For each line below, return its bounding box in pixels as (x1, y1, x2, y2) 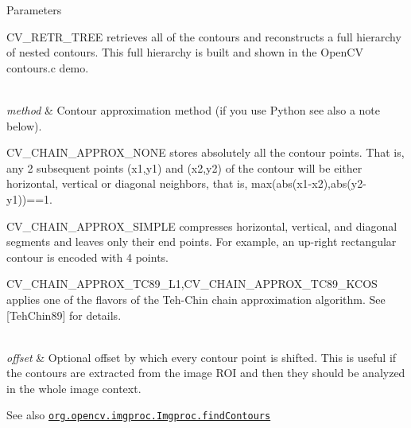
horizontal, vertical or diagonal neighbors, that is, (6, 175, 248, 192)
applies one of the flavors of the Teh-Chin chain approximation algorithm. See (6, 290, 386, 307)
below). (6, 117, 42, 134)
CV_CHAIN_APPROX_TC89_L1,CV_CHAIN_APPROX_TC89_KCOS (6, 275, 378, 292)
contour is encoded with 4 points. (6, 248, 169, 265)
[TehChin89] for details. (6, 306, 122, 323)
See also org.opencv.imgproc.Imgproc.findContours (6, 407, 271, 423)
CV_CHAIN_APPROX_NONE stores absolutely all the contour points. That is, (6, 144, 405, 161)
